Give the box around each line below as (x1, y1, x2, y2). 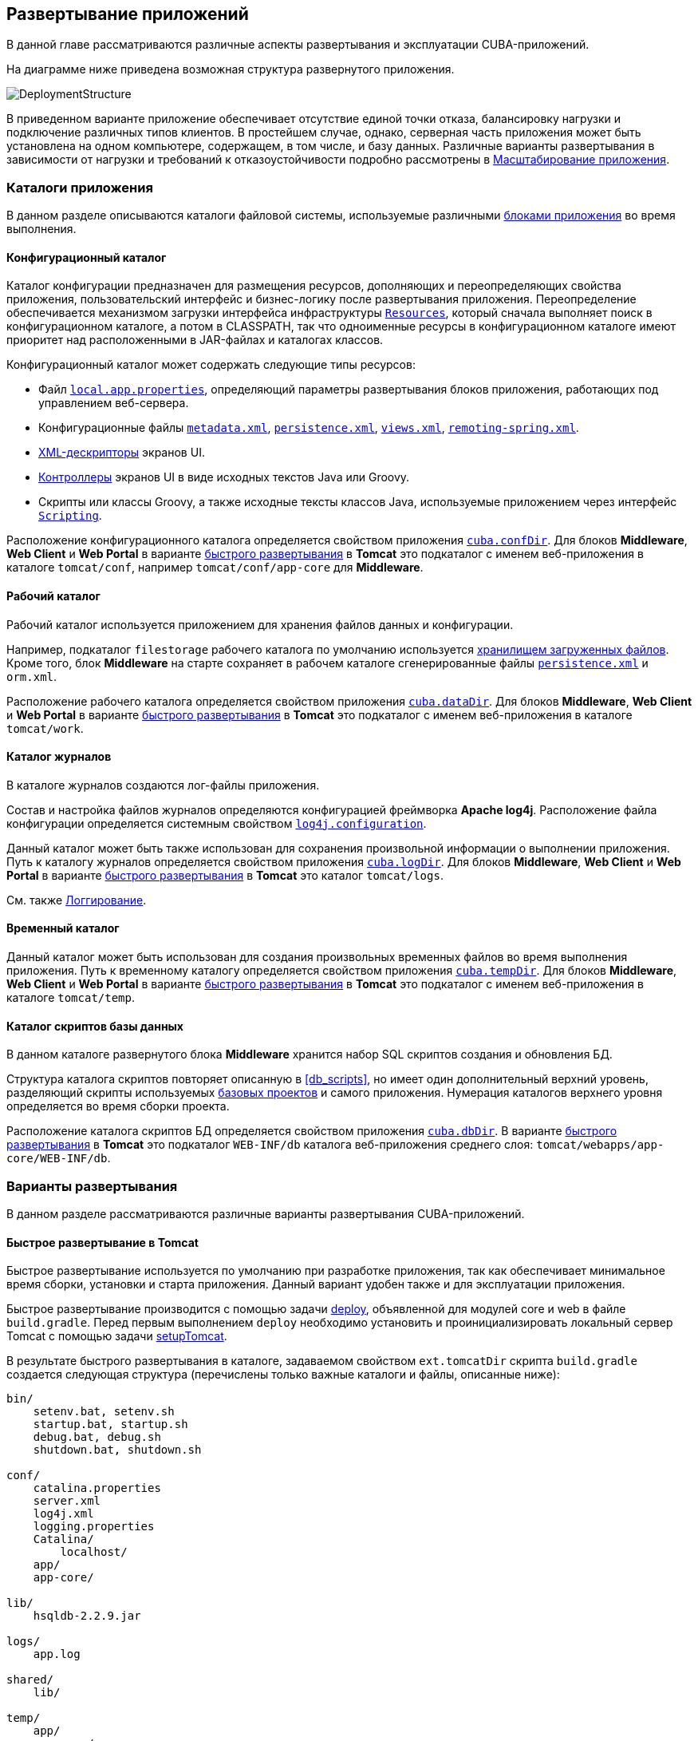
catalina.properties (33, 1482, 161, 1495)
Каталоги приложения (6, 179, 153, 196)
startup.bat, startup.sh (33, 1418, 188, 1431)
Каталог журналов (6, 750, 112, 764)
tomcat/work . (6, 721, 84, 735)
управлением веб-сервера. (38, 396, 189, 410)
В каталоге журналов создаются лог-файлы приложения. (6, 778, 320, 792)
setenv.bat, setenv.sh (33, 1405, 175, 1419)
